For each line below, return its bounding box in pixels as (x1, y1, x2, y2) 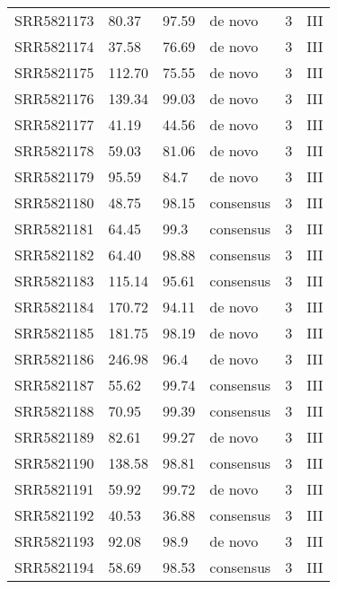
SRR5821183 (14, 270, 94, 291)
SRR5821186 (14, 348, 94, 369)
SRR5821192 (14, 505, 94, 525)
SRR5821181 (14, 218, 94, 239)
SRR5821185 (14, 322, 94, 343)
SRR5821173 (14, 10, 94, 31)
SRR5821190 (14, 453, 94, 473)
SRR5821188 (14, 400, 94, 421)
